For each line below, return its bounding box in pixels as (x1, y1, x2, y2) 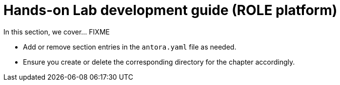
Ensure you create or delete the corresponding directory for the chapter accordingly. (23, 57, 295, 66)
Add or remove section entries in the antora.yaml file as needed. (23, 42, 237, 51)
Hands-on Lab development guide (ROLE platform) (3, 2, 338, 18)
